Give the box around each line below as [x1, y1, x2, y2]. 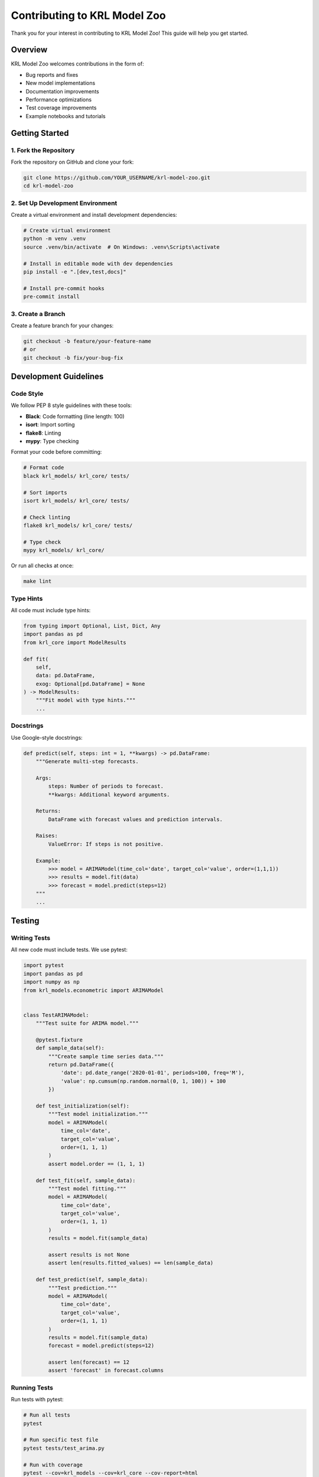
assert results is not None [48, 1251, 130, 1258]
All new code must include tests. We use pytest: [11, 946, 128, 954]
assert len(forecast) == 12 [48, 1359, 130, 1366]
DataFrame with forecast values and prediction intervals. [48, 816, 223, 822]
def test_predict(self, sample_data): [35, 1276, 148, 1283]
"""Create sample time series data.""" [48, 1053, 164, 1060]
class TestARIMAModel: [23, 1011, 89, 1019]
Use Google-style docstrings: [11, 734, 83, 741]
